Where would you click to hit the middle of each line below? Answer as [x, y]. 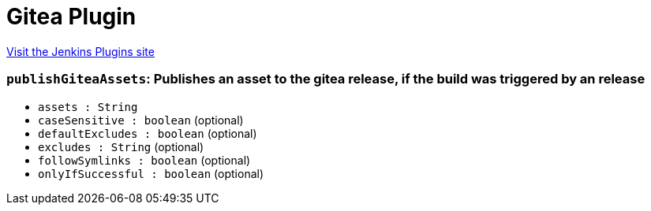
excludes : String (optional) [121, 146]
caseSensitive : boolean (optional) [141, 120]
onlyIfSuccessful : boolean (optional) [151, 173]
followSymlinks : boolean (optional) [144, 160]
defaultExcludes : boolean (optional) [148, 133]
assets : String [88, 107]
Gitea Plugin [71, 17]
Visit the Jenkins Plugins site [80, 51]
